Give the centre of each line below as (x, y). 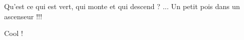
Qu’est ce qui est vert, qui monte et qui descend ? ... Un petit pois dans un (122, 6)
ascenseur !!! (23, 16)
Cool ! (14, 33)
